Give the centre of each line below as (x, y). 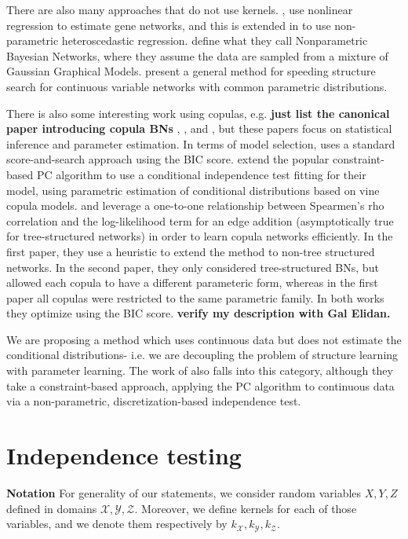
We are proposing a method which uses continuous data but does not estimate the (204, 339)
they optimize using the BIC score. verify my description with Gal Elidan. (199, 313)
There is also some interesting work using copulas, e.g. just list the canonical (198, 113)
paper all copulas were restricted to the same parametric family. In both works (195, 297)
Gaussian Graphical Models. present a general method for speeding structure (191, 71)
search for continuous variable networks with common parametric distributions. (197, 86)
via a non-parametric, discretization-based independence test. (154, 401)
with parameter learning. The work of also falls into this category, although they (200, 370)
